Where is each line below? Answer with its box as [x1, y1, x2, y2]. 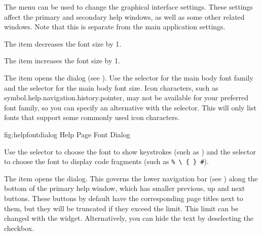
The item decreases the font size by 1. [4, 38, 122, 49]
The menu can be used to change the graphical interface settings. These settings [4, 2, 253, 12]
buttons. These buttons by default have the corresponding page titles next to [4, 192, 243, 203]
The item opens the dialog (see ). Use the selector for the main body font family [4, 72, 253, 83]
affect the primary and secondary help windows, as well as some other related [4, 11, 245, 22]
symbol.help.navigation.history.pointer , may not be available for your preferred [4, 92, 248, 103]
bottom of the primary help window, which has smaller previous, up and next [4, 183, 245, 193]
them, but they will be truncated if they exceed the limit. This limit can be [4, 203, 239, 213]
